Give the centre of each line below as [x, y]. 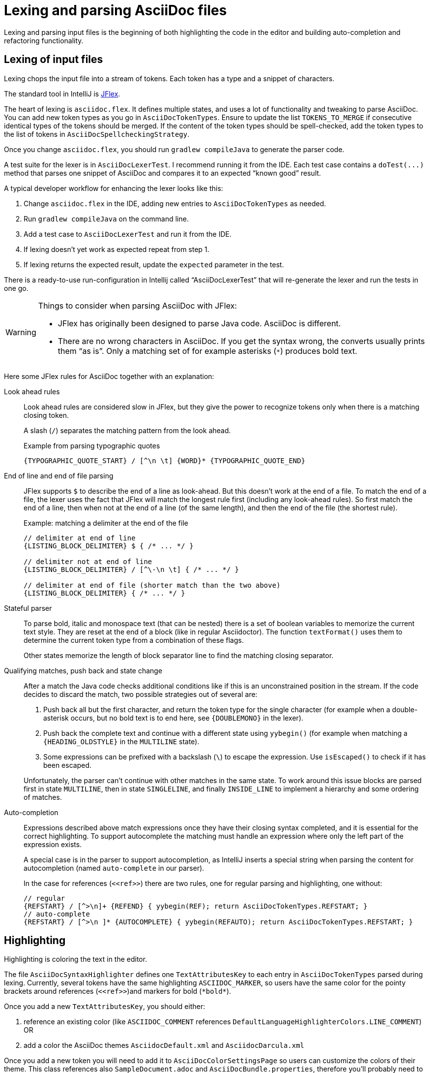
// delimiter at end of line [80, 538]
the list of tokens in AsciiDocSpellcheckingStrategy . [97, 134]
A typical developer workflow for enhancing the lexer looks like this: [114, 188]
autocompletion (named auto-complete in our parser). [114, 868]
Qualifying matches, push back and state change [83, 670]
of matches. [43, 797]
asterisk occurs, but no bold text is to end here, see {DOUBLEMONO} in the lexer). [173, 718]
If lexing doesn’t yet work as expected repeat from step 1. [116, 249]
